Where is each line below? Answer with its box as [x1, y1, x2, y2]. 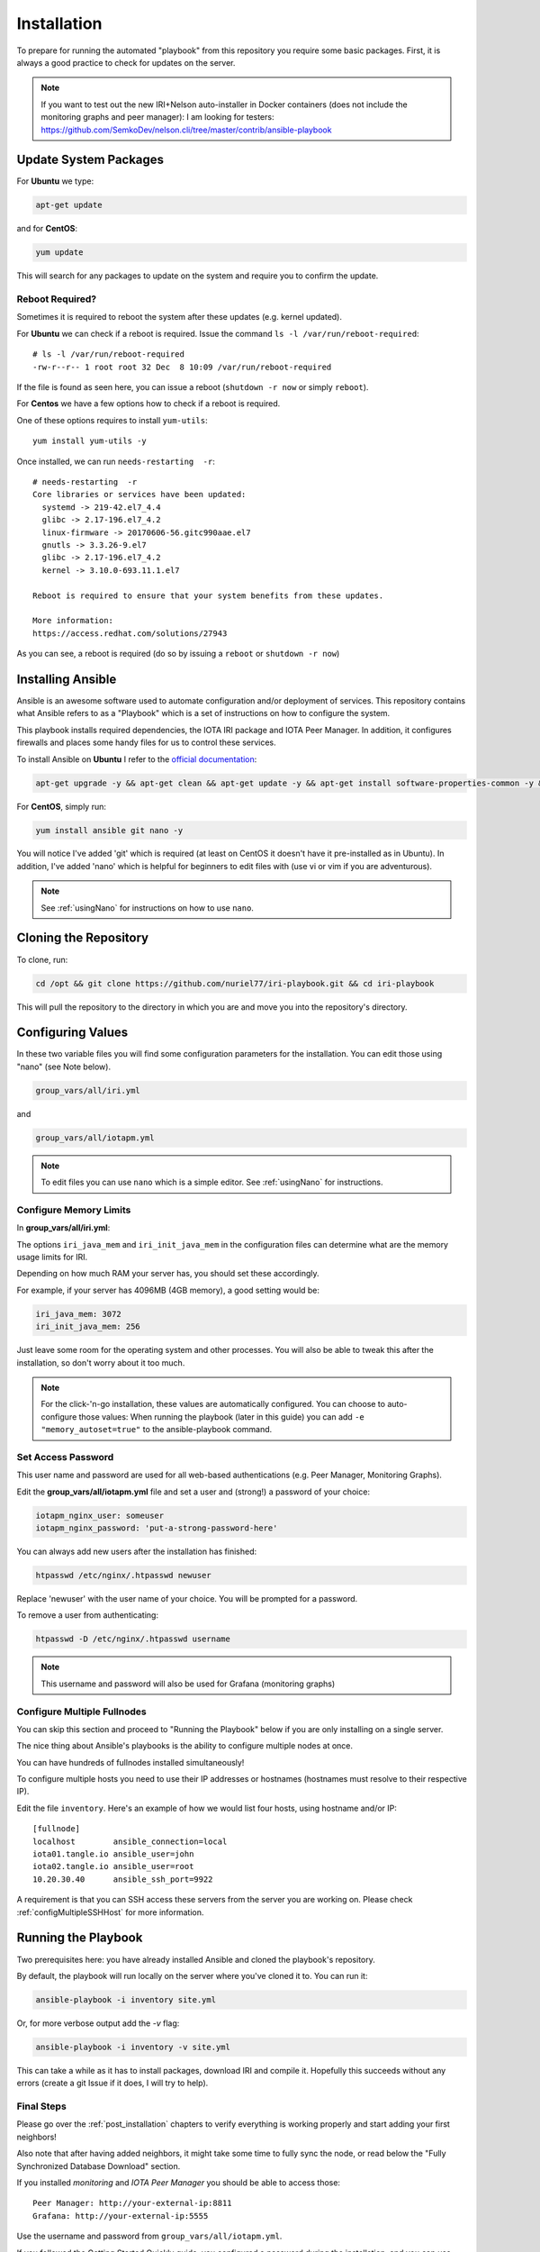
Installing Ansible [16, 671, 117, 686]
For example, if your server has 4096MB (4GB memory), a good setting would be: [16, 1285, 319, 1295]
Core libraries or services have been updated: [32, 489, 247, 500]
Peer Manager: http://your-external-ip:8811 [32, 2198, 233, 2209]
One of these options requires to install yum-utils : [16, 414, 208, 425]
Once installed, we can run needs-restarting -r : [16, 456, 216, 467]
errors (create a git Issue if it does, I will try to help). [16, 2077, 209, 2089]
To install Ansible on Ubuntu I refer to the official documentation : [16, 753, 257, 765]
